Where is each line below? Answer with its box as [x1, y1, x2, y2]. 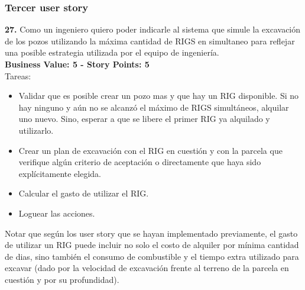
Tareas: [5, 69, 31, 82]
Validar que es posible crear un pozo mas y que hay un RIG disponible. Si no [18, 89, 299, 102]
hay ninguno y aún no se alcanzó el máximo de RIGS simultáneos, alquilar [18, 101, 289, 113]
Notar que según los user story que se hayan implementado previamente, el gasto [5, 227, 298, 239]
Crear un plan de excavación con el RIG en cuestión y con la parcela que [18, 144, 283, 156]
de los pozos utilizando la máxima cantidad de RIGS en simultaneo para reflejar [5, 34, 295, 47]
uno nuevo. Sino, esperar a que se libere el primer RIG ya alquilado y [18, 112, 270, 125]
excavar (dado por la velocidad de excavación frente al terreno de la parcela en [5, 262, 289, 274]
